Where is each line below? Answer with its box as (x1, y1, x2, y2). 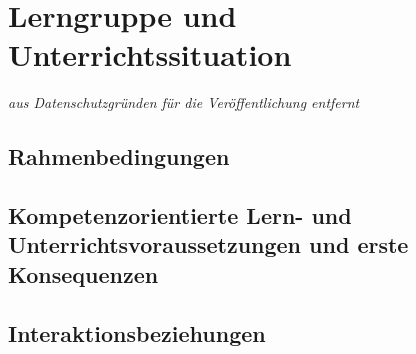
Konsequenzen (8, 258, 159, 289)
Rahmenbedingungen (8, 141, 230, 172)
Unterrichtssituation (8, 34, 292, 75)
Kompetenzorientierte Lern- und (8, 200, 352, 231)
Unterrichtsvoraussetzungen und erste (8, 229, 409, 260)
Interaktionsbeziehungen (8, 317, 266, 348)
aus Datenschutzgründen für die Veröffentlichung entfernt (8, 92, 360, 113)
